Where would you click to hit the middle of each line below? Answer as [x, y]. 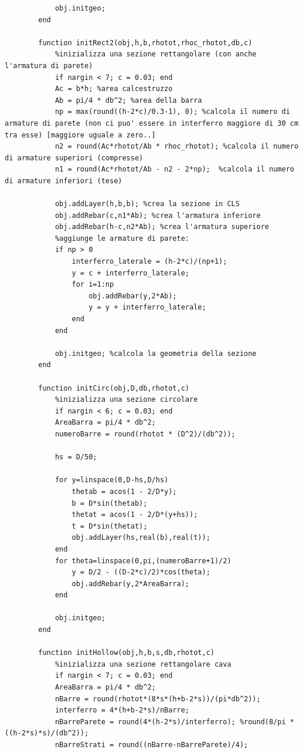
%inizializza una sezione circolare [126, 400]
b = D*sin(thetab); [110, 503]
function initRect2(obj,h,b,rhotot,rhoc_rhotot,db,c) [145, 43]
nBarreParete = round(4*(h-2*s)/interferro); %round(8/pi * [174, 722]
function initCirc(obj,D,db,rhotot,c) [114, 388]
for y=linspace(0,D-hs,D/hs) [112, 480]
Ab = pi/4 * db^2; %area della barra [128, 100]
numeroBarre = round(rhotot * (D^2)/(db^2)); [145, 434]
